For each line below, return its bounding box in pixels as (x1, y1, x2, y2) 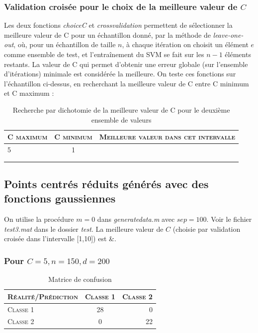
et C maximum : (4, 88, 54, 98)
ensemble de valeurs (91, 114, 152, 125)
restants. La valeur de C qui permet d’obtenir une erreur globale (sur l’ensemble (4, 59, 248, 69)
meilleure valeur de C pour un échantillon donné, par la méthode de (4, 29, 211, 40)
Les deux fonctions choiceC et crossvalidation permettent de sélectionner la (4, 20, 233, 30)
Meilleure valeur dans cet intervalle (99, 132, 236, 142)
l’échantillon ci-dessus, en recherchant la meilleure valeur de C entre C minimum (4, 78, 249, 88)
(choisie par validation (172, 223, 241, 234)
